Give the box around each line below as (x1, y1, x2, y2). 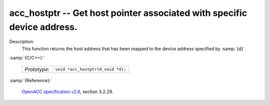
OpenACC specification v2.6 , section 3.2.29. (21, 89, 113, 95)
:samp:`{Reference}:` (9, 77, 52, 83)
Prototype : (24, 66, 50, 73)
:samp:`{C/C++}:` (9, 55, 45, 61)
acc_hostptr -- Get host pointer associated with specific (9, 7, 247, 18)
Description (9, 39, 33, 45)
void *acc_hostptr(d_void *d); (55, 67, 126, 72)
